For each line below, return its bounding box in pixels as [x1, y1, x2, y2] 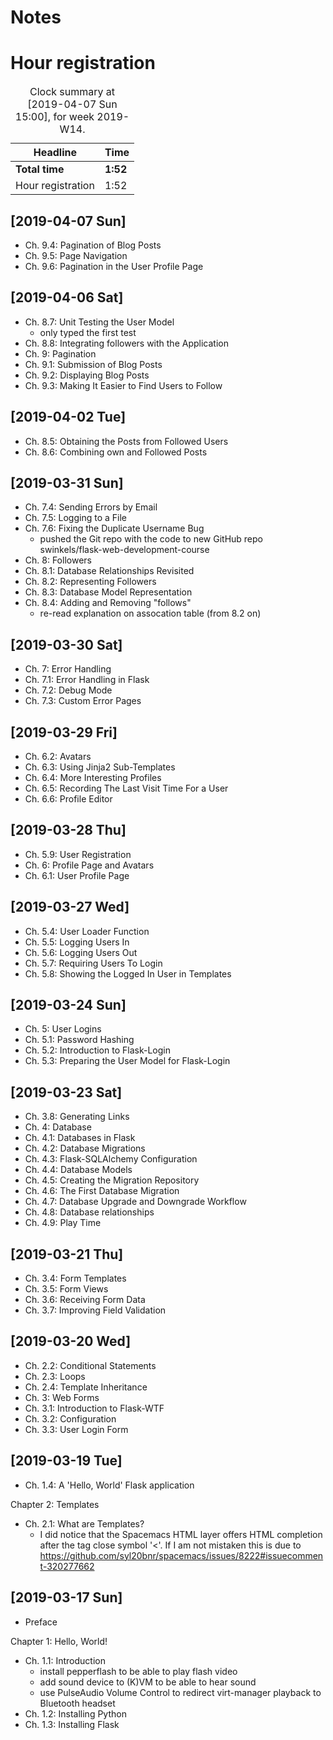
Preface [24, 1616, 58, 1628]
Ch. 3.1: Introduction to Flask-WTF [24, 1402, 165, 1414]
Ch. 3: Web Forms [24, 1391, 100, 1403]
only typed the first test [39, 326, 137, 338]
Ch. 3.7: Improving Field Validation [24, 1304, 167, 1316]
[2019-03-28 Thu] [10, 822, 127, 839]
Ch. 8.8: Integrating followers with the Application [24, 337, 229, 349]
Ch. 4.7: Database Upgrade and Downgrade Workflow [24, 1196, 247, 1208]
